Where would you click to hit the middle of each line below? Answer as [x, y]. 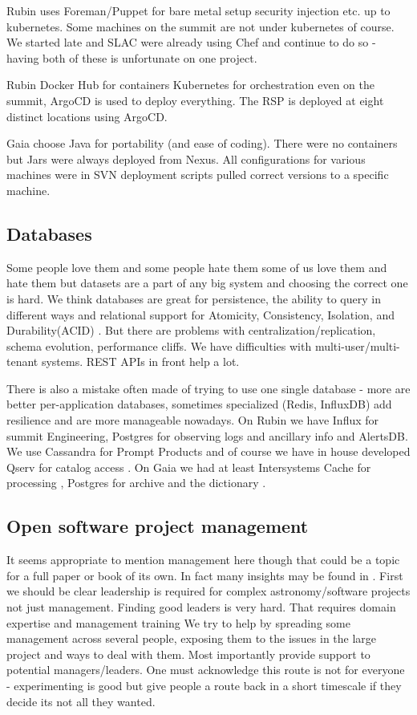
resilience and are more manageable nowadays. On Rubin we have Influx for [193, 420]
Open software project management [158, 526]
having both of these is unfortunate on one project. [132, 57]
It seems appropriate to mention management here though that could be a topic [203, 560]
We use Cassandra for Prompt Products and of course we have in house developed [208, 451]
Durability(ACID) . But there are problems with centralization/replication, [191, 330]
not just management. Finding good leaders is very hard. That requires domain [201, 607]
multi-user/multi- [357, 345]
